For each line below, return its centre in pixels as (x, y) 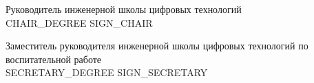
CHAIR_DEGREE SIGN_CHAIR (79, 22)
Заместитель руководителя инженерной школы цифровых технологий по (157, 46)
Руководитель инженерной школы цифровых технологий (124, 9)
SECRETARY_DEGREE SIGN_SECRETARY (107, 72)
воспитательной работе (54, 59)
